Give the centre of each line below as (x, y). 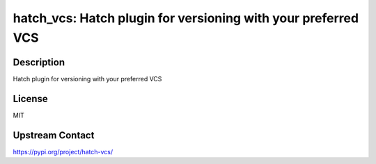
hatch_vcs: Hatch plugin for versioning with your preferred (186, 18)
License (30, 98)
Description (39, 62)
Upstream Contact (54, 135)
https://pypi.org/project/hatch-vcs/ (63, 151)
